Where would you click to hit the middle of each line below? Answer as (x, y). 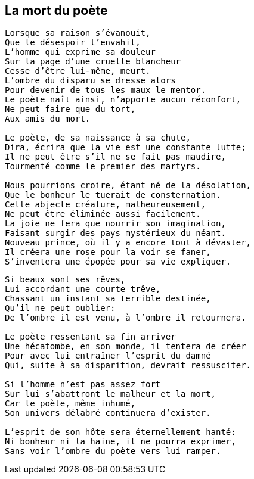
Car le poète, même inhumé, (70, 404)
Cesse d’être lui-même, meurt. (78, 71)
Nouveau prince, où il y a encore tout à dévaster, (128, 243)
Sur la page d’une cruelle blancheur (93, 62)
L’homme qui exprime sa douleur (80, 52)
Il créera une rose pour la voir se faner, (108, 252)
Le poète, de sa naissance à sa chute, (98, 138)
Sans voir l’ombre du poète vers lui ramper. (113, 451)
